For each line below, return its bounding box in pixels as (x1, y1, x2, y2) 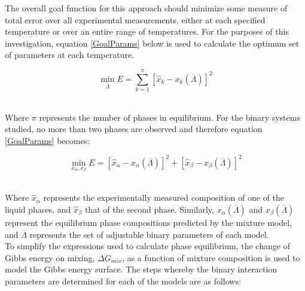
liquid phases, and (5, 203, 71, 216)
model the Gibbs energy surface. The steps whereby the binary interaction (5, 263, 277, 275)
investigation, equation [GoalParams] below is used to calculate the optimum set (5, 36, 300, 49)
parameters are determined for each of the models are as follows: (5, 274, 241, 287)
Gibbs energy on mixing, (5, 251, 95, 264)
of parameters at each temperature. (5, 48, 135, 61)
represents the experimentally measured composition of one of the (43, 191, 285, 204)
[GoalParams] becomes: (5, 134, 90, 146)
